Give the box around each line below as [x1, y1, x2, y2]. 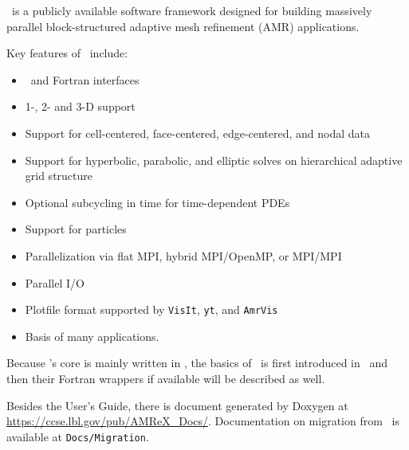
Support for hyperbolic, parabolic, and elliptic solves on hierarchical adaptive [25, 151, 403, 168]
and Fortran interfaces [30, 71, 140, 88]
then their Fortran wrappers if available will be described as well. [6, 370, 325, 386]
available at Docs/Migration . [6, 428, 149, 444]
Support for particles [25, 221, 127, 237]
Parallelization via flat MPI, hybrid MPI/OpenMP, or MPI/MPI [25, 247, 342, 264]
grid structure [25, 167, 93, 184]
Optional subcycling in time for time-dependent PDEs [25, 194, 290, 210]
